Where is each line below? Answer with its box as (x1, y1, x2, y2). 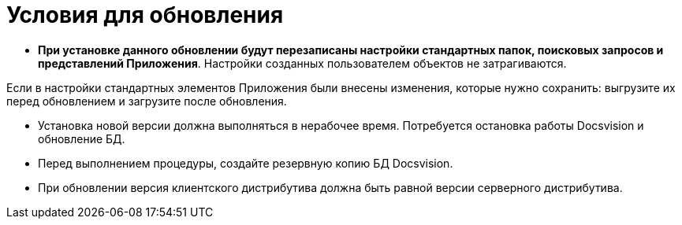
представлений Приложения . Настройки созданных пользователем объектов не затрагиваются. (38, 56, 567, 70)
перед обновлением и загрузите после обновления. (6, 94, 287, 108)
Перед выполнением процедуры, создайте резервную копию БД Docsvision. (38, 156, 453, 170)
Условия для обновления (6, 2, 284, 28)
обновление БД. (38, 131, 125, 146)
